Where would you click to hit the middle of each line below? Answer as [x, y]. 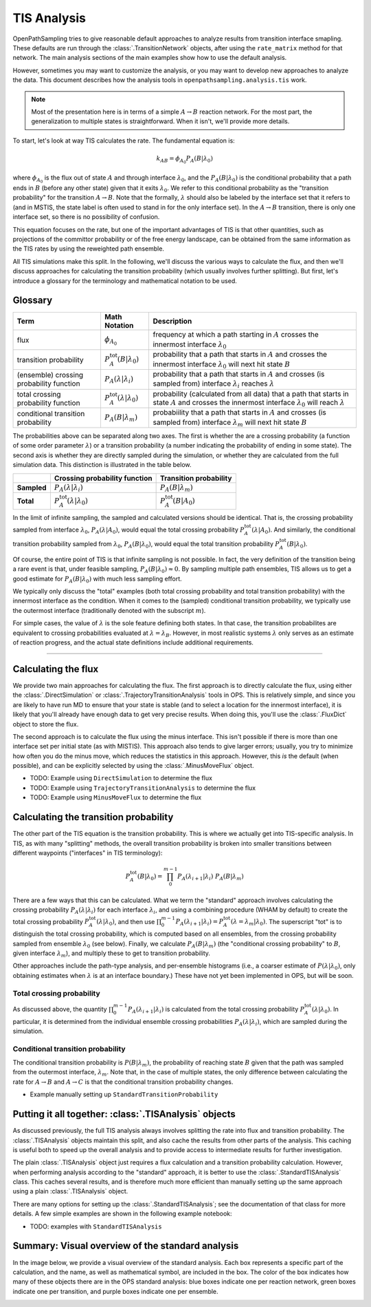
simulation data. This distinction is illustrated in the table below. [102, 465]
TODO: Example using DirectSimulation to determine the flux [121, 778]
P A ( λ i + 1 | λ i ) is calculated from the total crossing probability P [216, 1010]
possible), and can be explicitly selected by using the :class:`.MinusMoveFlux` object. [133, 766]
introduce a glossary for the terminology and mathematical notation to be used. [125, 281]
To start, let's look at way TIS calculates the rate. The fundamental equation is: [124, 140]
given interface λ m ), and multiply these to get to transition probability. [112, 954]
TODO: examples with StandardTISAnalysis [96, 1226]
